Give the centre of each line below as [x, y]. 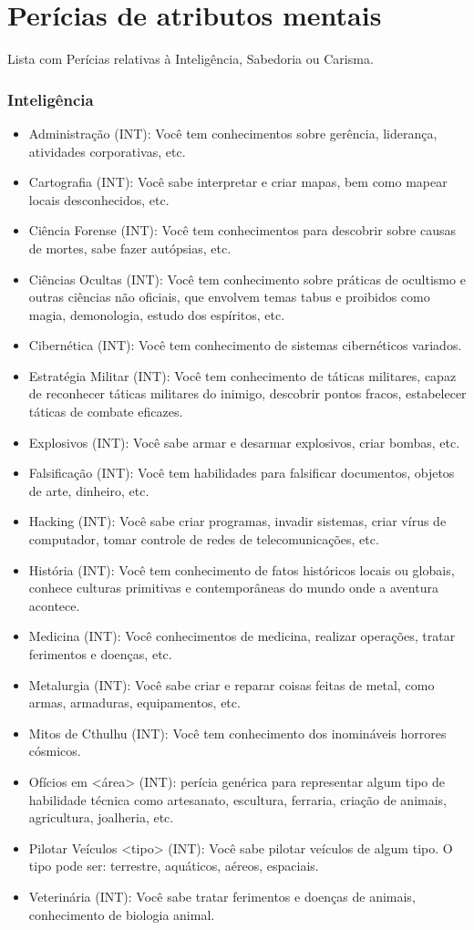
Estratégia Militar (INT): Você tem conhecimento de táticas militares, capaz [242, 375]
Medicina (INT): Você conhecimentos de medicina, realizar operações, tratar [242, 636]
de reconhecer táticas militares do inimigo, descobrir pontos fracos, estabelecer [247, 393]
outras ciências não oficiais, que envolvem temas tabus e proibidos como [229, 297]
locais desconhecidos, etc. [99, 199]
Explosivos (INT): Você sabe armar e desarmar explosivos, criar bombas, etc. [244, 442]
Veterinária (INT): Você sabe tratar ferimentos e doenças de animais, [222, 896]
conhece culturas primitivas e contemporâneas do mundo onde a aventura [233, 588]
